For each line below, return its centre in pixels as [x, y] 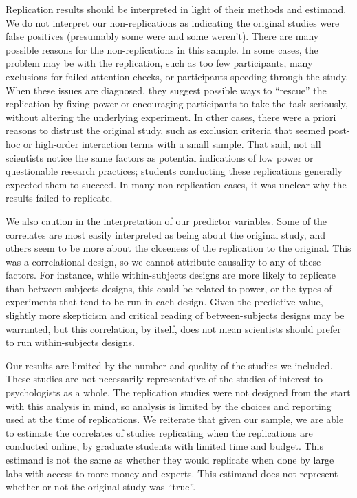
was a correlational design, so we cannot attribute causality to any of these [163, 261]
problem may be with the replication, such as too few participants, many [159, 63]
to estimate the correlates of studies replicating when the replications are [159, 432]
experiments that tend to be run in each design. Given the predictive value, [164, 302]
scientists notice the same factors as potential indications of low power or [160, 157]
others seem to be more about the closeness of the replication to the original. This [178, 248]
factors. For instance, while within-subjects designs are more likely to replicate [171, 275]
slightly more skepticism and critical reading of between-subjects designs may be [175, 315]
